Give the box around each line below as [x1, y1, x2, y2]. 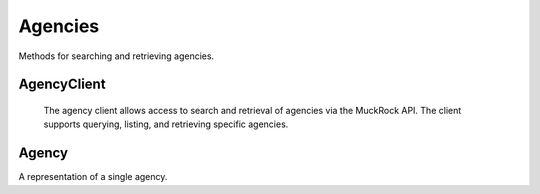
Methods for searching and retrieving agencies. [18, 50, 215, 62]
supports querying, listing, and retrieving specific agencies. [43, 118, 289, 130]
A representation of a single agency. [18, 171, 168, 183]
